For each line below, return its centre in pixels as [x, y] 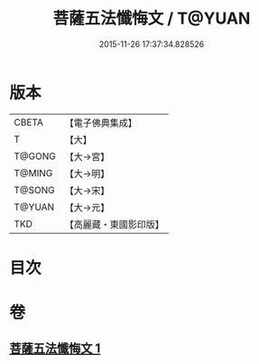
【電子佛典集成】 [101, 123]
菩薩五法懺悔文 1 [55, 349]
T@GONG [35, 156]
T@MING [33, 173]
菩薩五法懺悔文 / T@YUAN [152, 19]
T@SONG [35, 190]
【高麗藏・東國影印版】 [114, 224]
